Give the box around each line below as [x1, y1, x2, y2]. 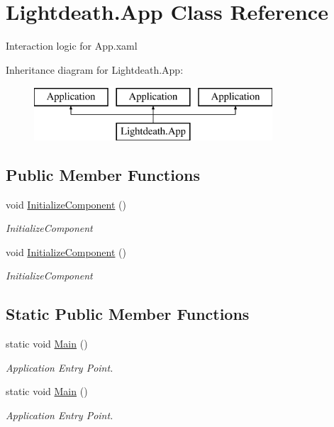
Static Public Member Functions [6, 303, 250, 325]
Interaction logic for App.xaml [6, 38, 138, 53]
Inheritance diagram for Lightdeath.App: [6, 62, 184, 77]
